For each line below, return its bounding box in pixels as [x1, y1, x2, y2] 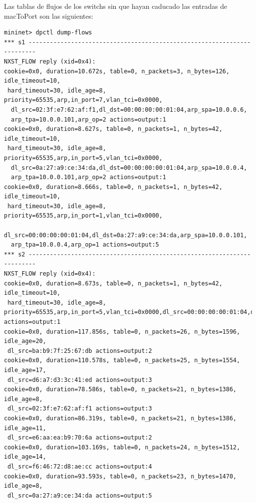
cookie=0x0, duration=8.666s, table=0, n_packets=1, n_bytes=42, [4, 183, 223, 190]
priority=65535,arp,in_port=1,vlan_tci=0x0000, [4, 212, 163, 220]
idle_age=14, [4, 453, 46, 461]
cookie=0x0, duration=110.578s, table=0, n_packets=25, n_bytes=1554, [4, 357, 240, 364]
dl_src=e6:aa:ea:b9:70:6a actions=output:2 [7, 434, 152, 441]
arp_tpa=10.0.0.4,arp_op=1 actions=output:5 [11, 241, 159, 249]
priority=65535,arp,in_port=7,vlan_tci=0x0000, [4, 96, 163, 104]
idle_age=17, [4, 366, 46, 374]
